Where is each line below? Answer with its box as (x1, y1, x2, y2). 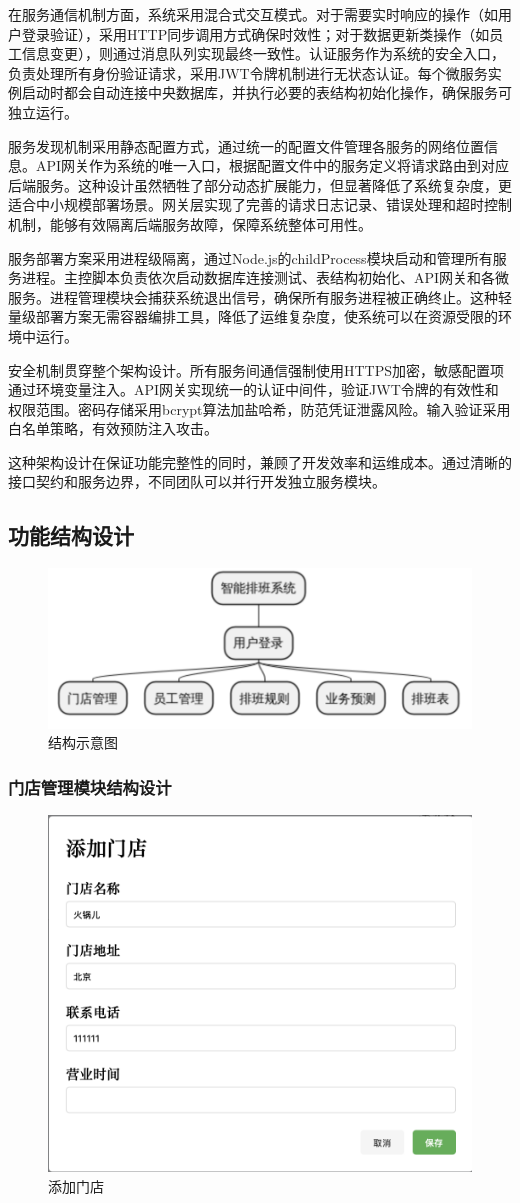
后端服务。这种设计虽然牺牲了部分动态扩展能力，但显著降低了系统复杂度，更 (8, 174, 512, 195)
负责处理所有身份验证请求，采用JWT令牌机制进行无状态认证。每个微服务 (8, 62, 488, 83)
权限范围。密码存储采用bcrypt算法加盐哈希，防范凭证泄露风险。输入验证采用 (8, 398, 511, 419)
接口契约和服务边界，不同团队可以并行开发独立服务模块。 (8, 471, 386, 492)
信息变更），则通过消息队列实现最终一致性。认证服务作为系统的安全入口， (21, 43, 505, 64)
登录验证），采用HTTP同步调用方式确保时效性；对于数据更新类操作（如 (21, 23, 490, 44)
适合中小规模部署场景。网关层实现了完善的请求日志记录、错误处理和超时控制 (8, 194, 512, 215)
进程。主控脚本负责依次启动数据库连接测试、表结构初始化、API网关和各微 (21, 267, 510, 288)
